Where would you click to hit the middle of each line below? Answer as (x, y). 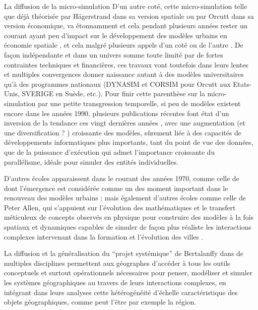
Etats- (242, 84)
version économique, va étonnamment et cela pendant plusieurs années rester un (126, 26)
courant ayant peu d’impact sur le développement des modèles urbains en (116, 35)
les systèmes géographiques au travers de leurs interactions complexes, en (115, 282)
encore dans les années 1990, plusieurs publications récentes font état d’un (117, 113)
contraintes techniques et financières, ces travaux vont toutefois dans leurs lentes (126, 64)
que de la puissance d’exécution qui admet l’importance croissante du (109, 152)
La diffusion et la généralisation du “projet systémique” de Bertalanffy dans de (124, 253)
